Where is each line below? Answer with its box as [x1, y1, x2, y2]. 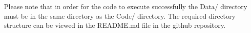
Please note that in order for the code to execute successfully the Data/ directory [4, 1, 248, 11]
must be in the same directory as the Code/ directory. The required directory [4, 11, 236, 21]
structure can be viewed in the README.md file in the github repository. [4, 20, 226, 30]
